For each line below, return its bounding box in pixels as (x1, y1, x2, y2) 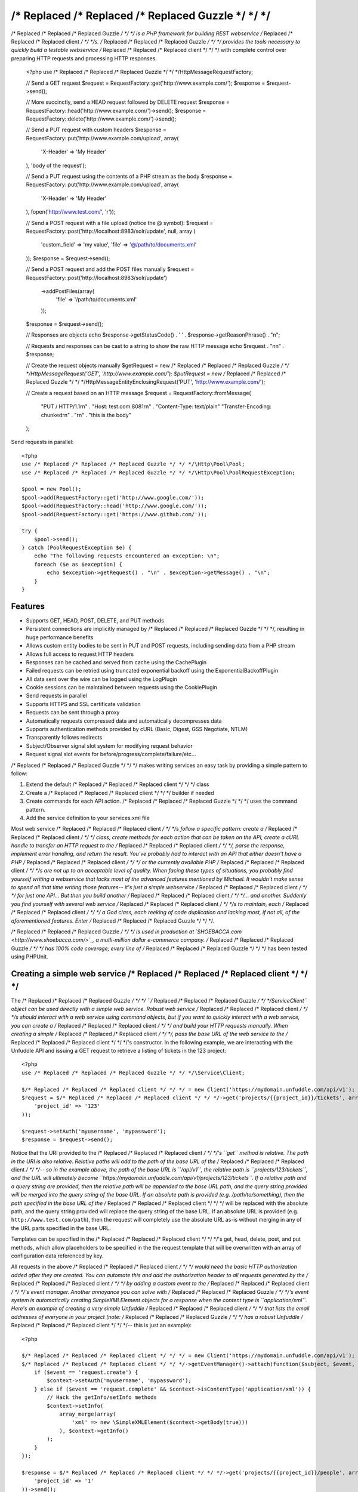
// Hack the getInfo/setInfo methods (47, 1394, 158, 1401)
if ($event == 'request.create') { (33, 1369, 138, 1376)
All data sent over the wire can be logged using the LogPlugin (26, 675, 177, 683)
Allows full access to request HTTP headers (26, 651, 134, 658)
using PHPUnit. (11, 953, 48, 960)
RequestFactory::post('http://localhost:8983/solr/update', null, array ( (26, 227, 196, 235)
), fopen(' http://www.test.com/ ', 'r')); (26, 208, 116, 215)
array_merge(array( (59, 1411, 116, 1417)
